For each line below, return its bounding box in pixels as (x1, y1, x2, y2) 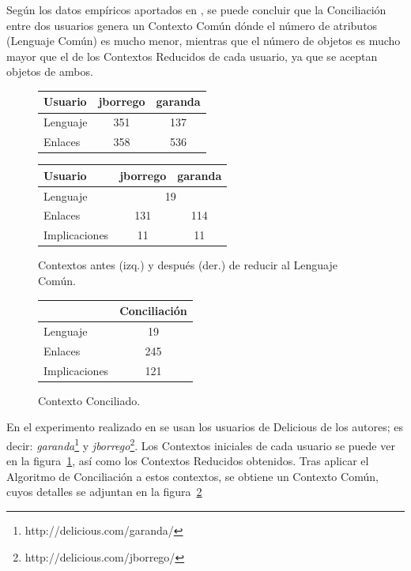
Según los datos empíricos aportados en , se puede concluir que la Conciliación (6, 2, 386, 17)
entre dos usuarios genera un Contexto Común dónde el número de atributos (6, 17, 378, 33)
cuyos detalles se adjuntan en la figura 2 (6, 483, 202, 500)
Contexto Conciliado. (38, 392, 141, 408)
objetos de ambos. (6, 63, 93, 80)
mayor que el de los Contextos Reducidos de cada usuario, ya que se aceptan (6, 47, 378, 64)
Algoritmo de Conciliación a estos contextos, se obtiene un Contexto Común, (6, 468, 379, 484)
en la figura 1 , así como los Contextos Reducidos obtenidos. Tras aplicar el (6, 453, 369, 469)
